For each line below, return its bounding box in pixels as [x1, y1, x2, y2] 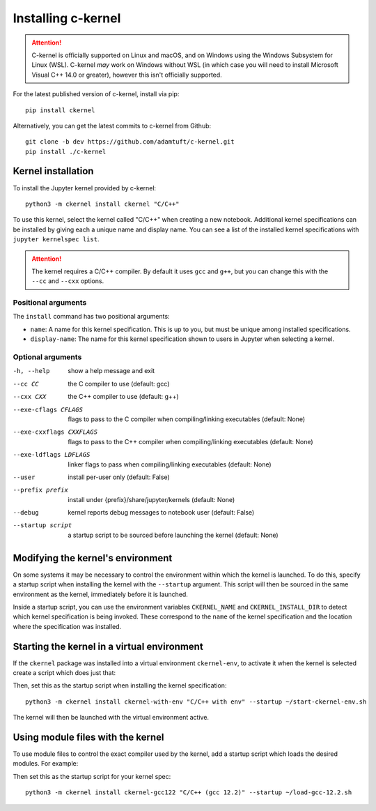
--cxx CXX [13, 393, 47, 401]
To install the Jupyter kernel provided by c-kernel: [13, 183, 157, 192]
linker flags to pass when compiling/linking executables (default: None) [68, 460, 272, 469]
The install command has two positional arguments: [13, 312, 170, 321]
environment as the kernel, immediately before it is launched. [13, 590, 188, 598]
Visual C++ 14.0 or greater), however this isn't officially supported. [31, 70, 222, 79]
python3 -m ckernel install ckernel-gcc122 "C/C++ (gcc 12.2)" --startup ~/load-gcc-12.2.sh [25, 789, 352, 796]
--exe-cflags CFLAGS [13, 405, 84, 414]
